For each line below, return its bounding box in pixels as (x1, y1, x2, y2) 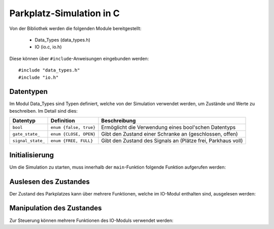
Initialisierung (9, 150, 54, 159)
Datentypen (9, 87, 48, 96)
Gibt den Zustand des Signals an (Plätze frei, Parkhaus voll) (101, 137, 243, 144)
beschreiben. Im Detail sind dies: (9, 108, 78, 114)
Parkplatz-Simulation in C (9, 8, 120, 19)
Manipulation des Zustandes (9, 204, 102, 213)
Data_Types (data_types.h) (35, 37, 91, 43)
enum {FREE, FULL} (50, 138, 93, 143)
